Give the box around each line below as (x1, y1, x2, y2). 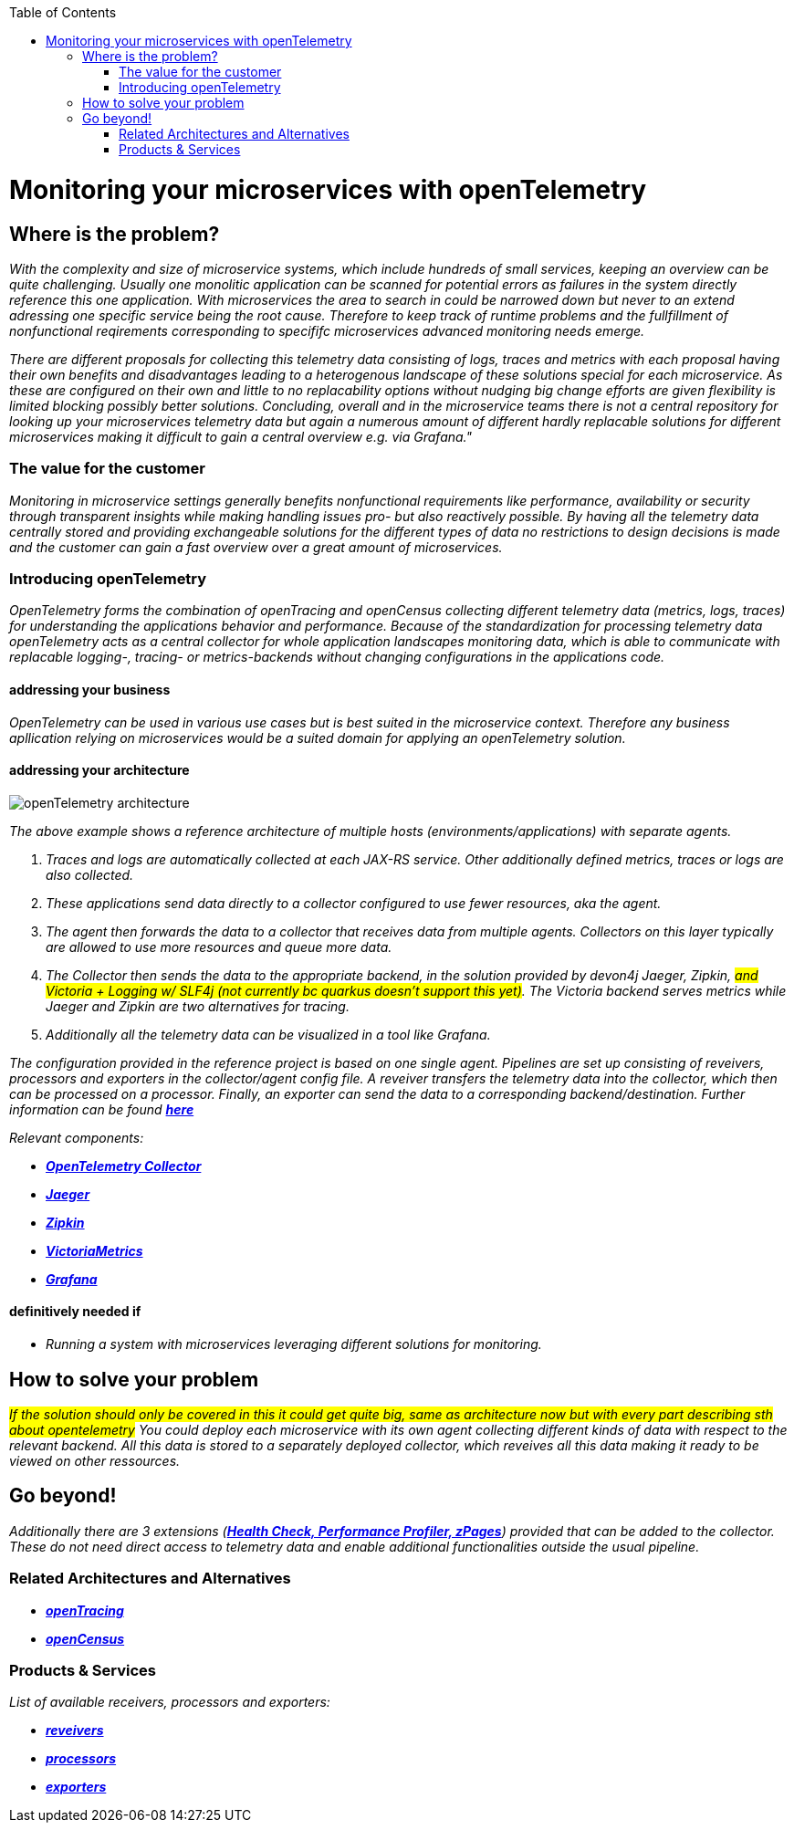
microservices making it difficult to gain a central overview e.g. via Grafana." (9, 428, 473, 444)
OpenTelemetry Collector (46, 1157, 202, 1174)
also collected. (46, 866, 134, 883)
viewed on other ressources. (9, 1452, 181, 1469)
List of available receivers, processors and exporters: (9, 1694, 330, 1710)
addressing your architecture (9, 762, 190, 779)
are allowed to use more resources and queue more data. (46, 938, 392, 955)
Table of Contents (9, 5, 117, 20)
